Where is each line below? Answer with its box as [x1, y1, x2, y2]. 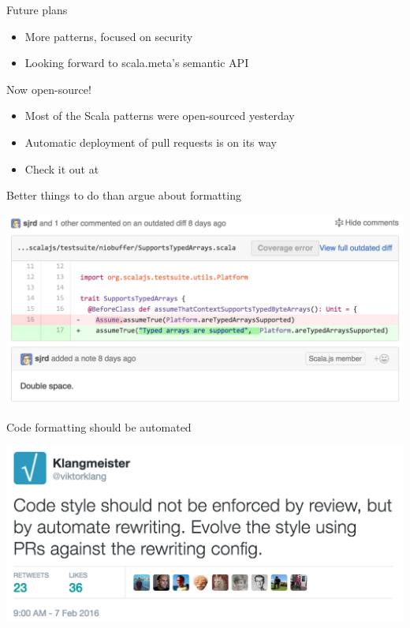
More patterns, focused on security [24, 28, 193, 44]
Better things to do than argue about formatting [6, 187, 241, 204]
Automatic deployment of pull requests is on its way [24, 133, 278, 150]
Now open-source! [6, 80, 91, 97]
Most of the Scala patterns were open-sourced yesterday [24, 107, 295, 124]
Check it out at [24, 160, 99, 177]
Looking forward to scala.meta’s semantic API [24, 54, 249, 71]
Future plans [6, 2, 68, 17]
